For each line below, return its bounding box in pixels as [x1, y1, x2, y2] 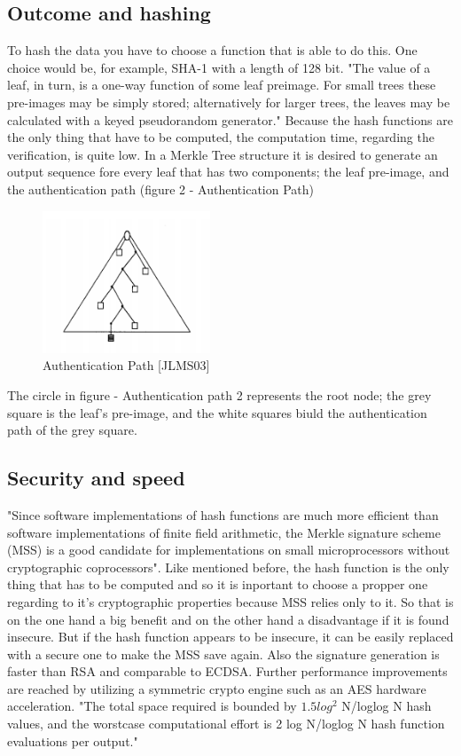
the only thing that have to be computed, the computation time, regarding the [7, 128, 434, 146]
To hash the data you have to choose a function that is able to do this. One [7, 41, 418, 59]
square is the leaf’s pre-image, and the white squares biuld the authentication [7, 403, 427, 421]
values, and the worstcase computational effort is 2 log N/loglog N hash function [7, 714, 445, 733]
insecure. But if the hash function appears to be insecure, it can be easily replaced [7, 627, 454, 646]
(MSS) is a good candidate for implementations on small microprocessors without [7, 540, 450, 559]
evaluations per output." [7, 731, 138, 750]
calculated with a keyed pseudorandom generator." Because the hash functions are [7, 110, 453, 129]
